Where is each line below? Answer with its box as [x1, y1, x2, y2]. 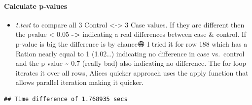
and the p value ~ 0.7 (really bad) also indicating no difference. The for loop [15, 58, 247, 68]
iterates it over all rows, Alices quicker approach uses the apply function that [15, 67, 249, 78]
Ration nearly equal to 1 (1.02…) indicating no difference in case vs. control [15, 48, 245, 58]
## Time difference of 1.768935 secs [4, 95, 128, 103]
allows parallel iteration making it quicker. [15, 77, 144, 87]
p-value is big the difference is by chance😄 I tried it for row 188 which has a [15, 38, 248, 49]
